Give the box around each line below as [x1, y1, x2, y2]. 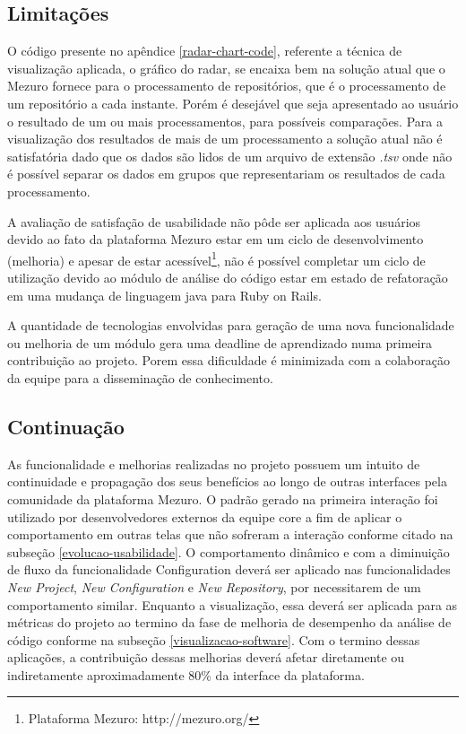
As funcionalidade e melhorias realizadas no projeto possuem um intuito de [7, 454, 420, 473]
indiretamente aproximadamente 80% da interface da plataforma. [7, 665, 365, 684]
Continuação [7, 412, 125, 440]
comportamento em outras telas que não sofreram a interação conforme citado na [7, 525, 453, 544]
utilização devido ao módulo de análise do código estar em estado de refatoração [7, 267, 448, 286]
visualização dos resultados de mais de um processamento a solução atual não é [7, 129, 443, 148]
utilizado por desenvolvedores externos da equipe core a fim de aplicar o [7, 507, 402, 526]
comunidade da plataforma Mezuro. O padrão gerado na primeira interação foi [7, 489, 438, 508]
